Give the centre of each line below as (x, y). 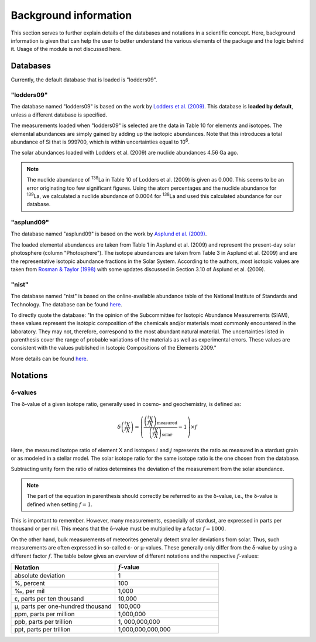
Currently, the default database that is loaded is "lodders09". (84, 80)
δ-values (24, 392)
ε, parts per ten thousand (49, 599)
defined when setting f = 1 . (60, 504)
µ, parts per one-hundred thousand (63, 606)
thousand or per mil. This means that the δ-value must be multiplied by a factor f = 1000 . (118, 529)
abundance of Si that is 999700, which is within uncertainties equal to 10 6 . (100, 141)
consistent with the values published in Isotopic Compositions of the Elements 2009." (114, 348)
